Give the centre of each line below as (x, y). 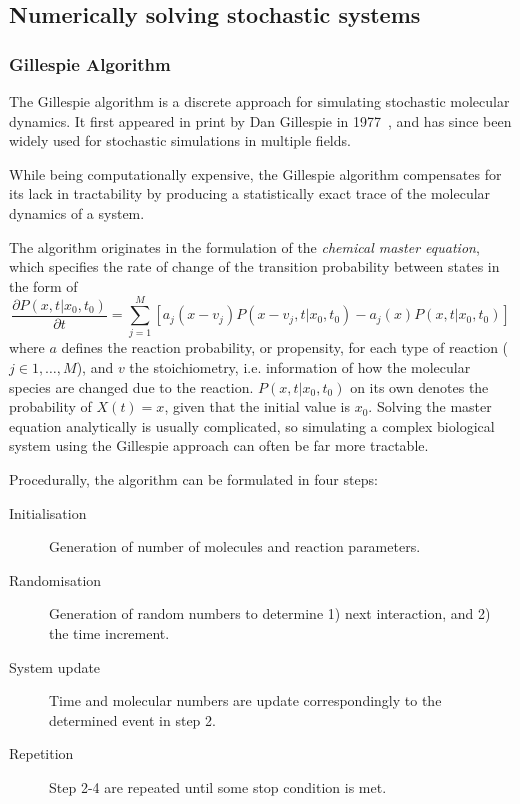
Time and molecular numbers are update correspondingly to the (245, 700)
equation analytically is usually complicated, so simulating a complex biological (252, 425)
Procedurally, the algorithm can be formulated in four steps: (193, 479)
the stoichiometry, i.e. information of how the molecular (300, 367)
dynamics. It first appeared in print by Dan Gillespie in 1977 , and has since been (260, 120)
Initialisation (48, 512)
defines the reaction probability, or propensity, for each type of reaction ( (285, 347)
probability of (50, 406)
